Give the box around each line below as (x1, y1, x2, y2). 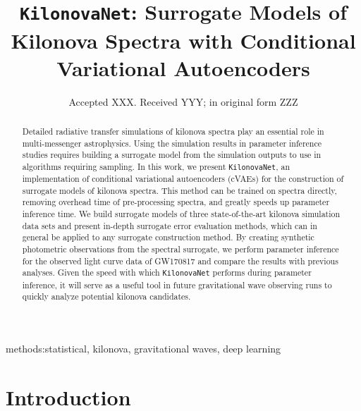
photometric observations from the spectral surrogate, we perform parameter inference (22, 243, 339, 255)
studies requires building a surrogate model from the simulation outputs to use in (22, 149, 322, 161)
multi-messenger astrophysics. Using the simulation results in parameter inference (22, 137, 322, 149)
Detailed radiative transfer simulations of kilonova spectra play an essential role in (22, 125, 324, 137)
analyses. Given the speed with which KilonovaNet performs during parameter (22, 266, 312, 278)
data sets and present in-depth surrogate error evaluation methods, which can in (22, 219, 317, 231)
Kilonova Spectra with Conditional (11, 25, 356, 54)
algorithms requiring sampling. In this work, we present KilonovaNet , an (22, 160, 290, 172)
